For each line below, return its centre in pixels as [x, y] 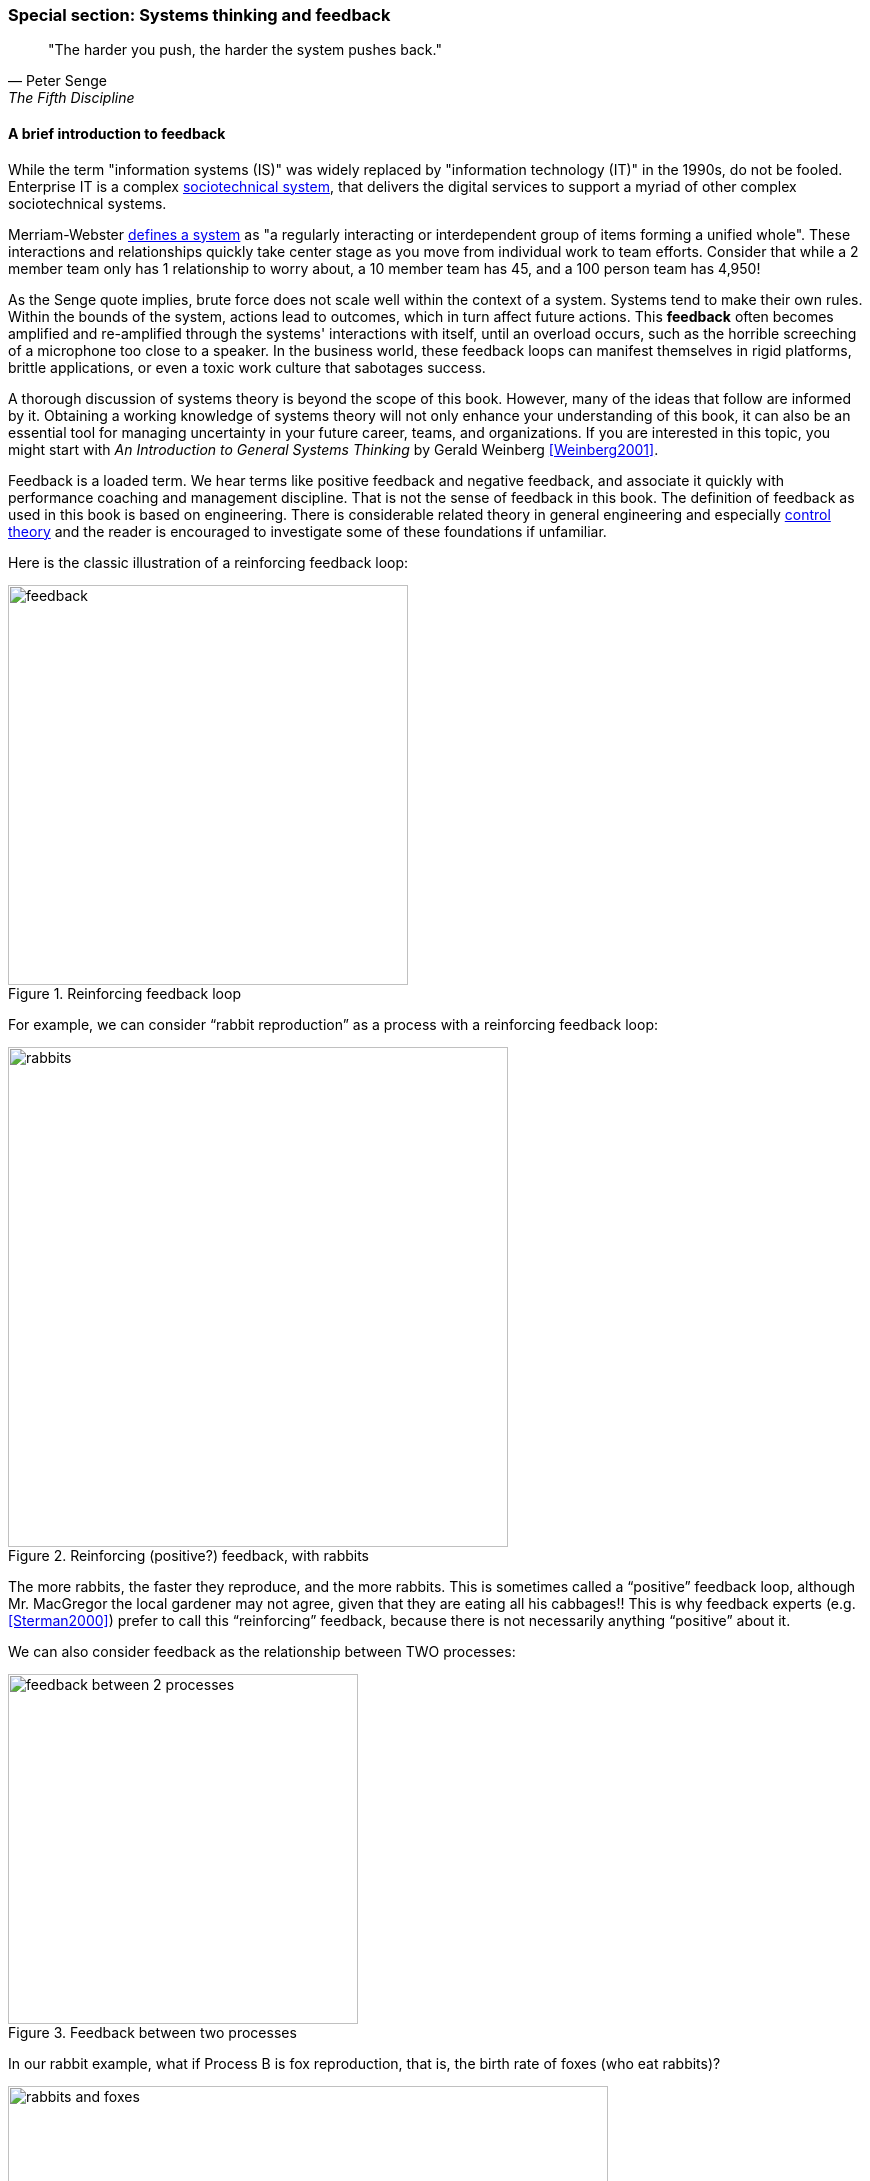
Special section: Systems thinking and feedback [199, 15]
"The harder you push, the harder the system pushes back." [245, 50]
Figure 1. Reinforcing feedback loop [124, 993]
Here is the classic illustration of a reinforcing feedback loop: [208, 562]
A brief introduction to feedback [117, 133]
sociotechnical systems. [87, 203]
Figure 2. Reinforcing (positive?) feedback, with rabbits [188, 1555]
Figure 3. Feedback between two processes [152, 2032]
